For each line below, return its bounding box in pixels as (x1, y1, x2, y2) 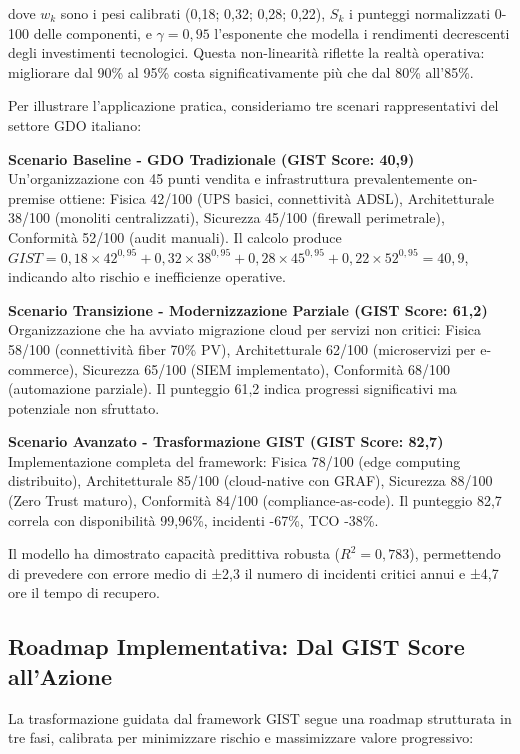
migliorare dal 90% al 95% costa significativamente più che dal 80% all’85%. (8, 61, 474, 82)
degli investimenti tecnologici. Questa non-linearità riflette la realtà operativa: (8, 42, 485, 63)
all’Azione (8, 660, 113, 691)
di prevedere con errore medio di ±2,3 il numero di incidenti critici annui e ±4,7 (8, 562, 499, 583)
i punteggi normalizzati (348, 3, 491, 23)
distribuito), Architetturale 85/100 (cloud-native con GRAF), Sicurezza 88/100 (8, 470, 493, 491)
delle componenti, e (33, 22, 152, 43)
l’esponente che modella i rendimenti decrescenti (214, 22, 510, 43)
